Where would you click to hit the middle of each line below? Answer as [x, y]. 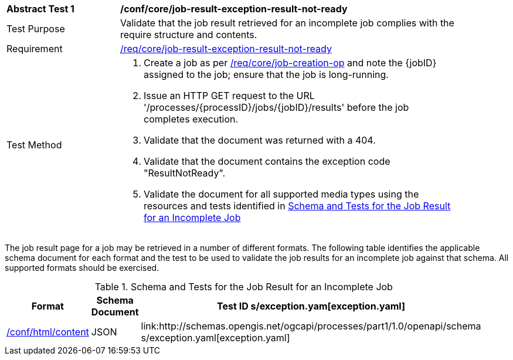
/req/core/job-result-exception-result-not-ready [226, 49]
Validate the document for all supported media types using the [281, 194]
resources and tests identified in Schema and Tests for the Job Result [297, 206]
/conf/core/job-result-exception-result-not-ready [234, 9]
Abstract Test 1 [40, 9]
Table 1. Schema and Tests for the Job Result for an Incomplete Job [244, 287]
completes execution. [191, 119]
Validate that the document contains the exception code [267, 161]
